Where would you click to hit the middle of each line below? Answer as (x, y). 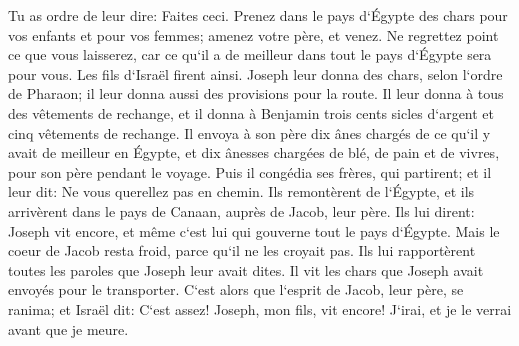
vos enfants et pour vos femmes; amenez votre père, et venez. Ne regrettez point (253, 34)
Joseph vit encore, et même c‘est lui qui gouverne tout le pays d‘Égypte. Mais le (254, 230)
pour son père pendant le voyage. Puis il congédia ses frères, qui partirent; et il (250, 171)
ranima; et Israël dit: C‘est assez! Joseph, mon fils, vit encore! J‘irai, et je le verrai (260, 308)
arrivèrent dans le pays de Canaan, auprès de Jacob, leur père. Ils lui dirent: (241, 210)
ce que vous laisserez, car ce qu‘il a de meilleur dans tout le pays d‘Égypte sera (250, 54)
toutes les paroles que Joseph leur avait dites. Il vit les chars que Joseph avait (246, 269)
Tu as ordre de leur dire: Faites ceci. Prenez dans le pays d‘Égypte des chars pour (258, 15)
